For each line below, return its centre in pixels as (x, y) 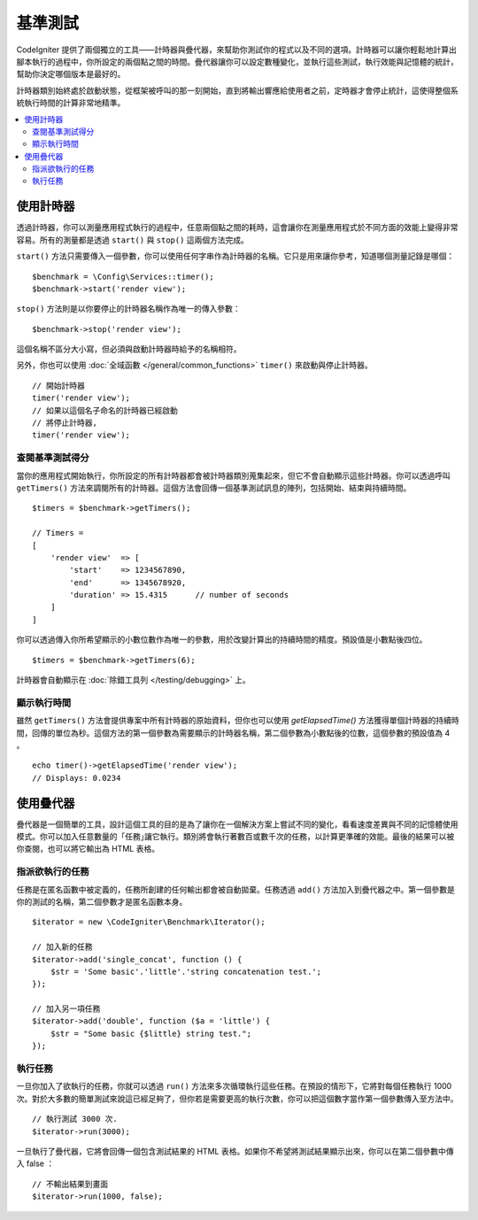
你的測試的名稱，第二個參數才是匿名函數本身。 (102, 901)
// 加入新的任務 (62, 947)
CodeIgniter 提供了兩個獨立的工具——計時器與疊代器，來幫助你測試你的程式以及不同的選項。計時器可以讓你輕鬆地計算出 (237, 50)
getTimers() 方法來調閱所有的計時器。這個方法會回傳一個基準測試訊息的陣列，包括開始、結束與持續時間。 (214, 488)
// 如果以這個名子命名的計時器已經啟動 (105, 410)
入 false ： (35, 1163)
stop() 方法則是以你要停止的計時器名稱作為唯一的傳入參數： (128, 309)
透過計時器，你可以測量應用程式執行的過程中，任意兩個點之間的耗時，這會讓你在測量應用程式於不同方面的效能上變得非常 (237, 228)
